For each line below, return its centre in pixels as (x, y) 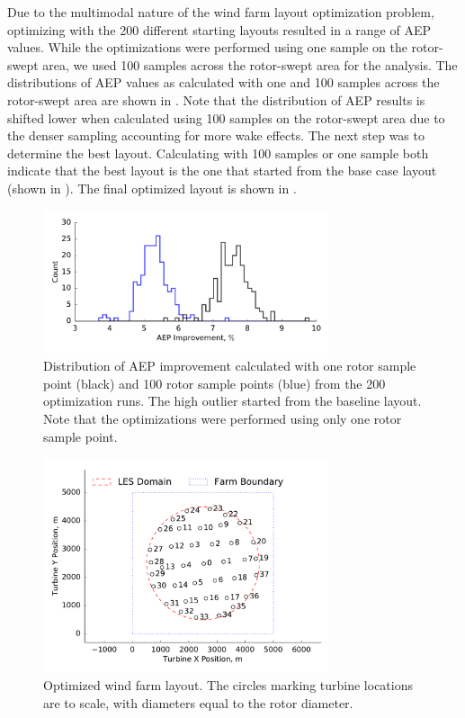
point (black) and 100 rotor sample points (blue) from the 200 (215, 383)
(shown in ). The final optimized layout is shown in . (152, 188)
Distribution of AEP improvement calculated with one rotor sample (230, 366)
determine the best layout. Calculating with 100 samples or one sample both (218, 153)
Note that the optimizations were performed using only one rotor (223, 418)
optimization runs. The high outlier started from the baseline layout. (232, 401)
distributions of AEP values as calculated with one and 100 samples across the (224, 82)
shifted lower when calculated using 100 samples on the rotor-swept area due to (226, 117)
